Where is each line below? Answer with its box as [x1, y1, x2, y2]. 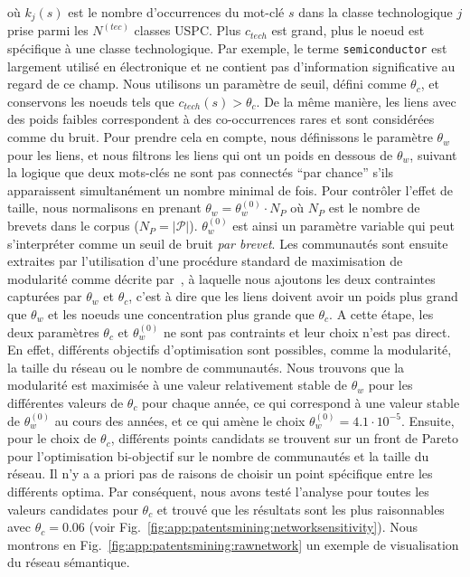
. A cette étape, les [329, 305, 434, 324]
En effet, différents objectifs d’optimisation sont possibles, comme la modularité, [7, 340, 452, 359]
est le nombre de [328, 198, 420, 217]
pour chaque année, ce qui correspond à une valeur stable [142, 393, 460, 411]
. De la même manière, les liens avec [256, 91, 456, 110]
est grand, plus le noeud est [271, 21, 425, 40]
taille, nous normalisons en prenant [7, 198, 202, 217]
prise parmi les [7, 21, 89, 40]
